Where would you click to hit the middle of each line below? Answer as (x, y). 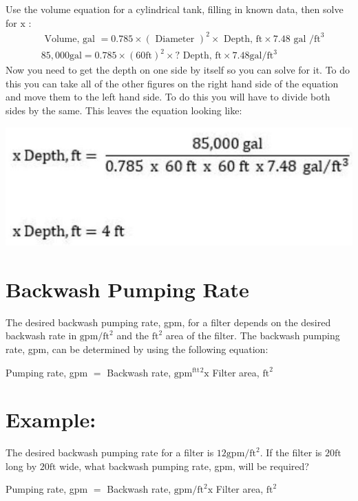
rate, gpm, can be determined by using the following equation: (137, 349)
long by (21, 466)
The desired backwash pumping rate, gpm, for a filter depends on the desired (168, 322)
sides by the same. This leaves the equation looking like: (124, 110)
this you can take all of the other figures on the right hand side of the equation (172, 83)
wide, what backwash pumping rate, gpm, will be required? (184, 466)
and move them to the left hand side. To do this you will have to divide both (168, 97)
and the (133, 335)
